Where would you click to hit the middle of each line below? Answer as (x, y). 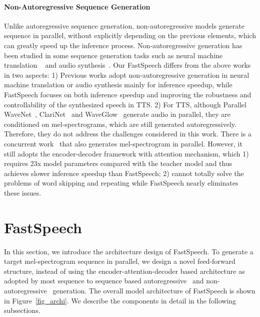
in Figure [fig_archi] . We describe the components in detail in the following (120, 300)
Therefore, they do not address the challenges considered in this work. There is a (128, 134)
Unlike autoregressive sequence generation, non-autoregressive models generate (124, 25)
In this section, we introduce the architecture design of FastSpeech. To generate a (129, 251)
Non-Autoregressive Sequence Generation (77, 6)
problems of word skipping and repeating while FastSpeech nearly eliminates (121, 183)
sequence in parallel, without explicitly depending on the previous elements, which (130, 35)
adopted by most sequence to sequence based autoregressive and (104, 281)
